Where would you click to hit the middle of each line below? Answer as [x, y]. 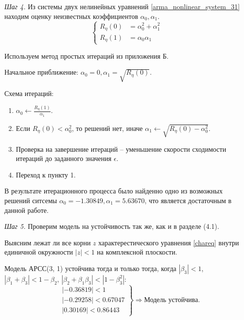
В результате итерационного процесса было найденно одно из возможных [113, 191]
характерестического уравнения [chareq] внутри [169, 242]
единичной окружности [39, 252]
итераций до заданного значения [64, 158]
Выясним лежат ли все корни [48, 242]
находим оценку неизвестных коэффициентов [71, 16]
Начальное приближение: [42, 72]
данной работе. [26, 210]
